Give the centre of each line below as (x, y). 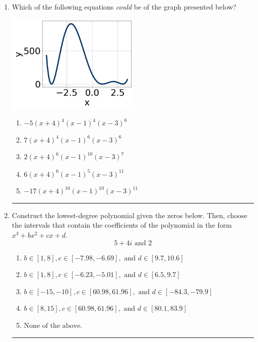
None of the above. (53, 326)
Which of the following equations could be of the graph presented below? (124, 7)
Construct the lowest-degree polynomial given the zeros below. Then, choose (130, 215)
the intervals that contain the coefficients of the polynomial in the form (122, 225)
